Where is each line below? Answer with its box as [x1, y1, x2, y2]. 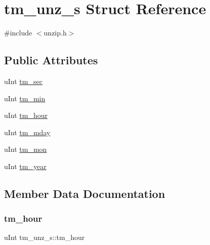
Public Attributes [4, 52, 98, 68]
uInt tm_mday [4, 127, 51, 137]
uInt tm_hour [4, 110, 48, 120]
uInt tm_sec [4, 75, 43, 86]
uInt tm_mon [4, 144, 47, 154]
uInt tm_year [4, 160, 47, 171]
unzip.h [44, 27, 67, 38]
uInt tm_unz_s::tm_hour [4, 232, 85, 242]
